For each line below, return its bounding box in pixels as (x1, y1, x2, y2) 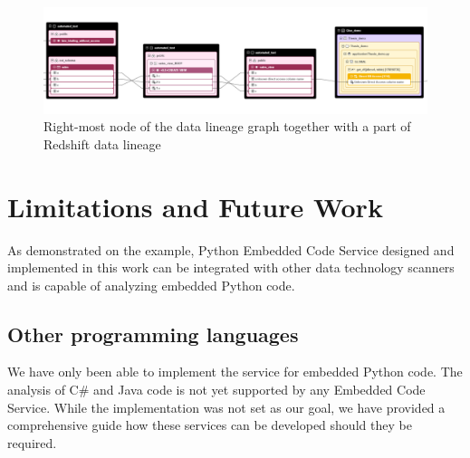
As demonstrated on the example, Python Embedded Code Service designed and (7, 240, 455, 259)
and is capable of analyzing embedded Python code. (7, 275, 295, 294)
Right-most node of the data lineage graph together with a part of (43, 117, 411, 136)
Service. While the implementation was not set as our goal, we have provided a (7, 397, 446, 416)
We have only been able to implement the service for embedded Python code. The (7, 362, 463, 381)
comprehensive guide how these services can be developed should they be (7, 415, 412, 434)
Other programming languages (7, 320, 299, 348)
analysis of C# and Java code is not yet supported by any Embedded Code (7, 380, 426, 399)
